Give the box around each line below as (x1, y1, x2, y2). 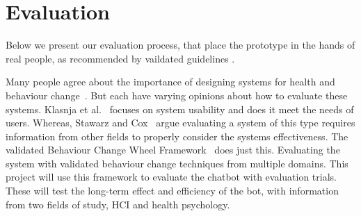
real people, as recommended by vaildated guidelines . (6, 51, 235, 65)
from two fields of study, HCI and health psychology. (6, 197, 230, 211)
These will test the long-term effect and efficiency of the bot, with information (6, 183, 339, 198)
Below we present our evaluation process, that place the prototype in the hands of (6, 38, 355, 52)
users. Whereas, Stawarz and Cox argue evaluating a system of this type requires (6, 115, 355, 130)
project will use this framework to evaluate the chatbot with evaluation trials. (6, 169, 337, 184)
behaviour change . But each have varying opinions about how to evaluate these (6, 88, 348, 102)
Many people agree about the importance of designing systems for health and (6, 74, 335, 89)
